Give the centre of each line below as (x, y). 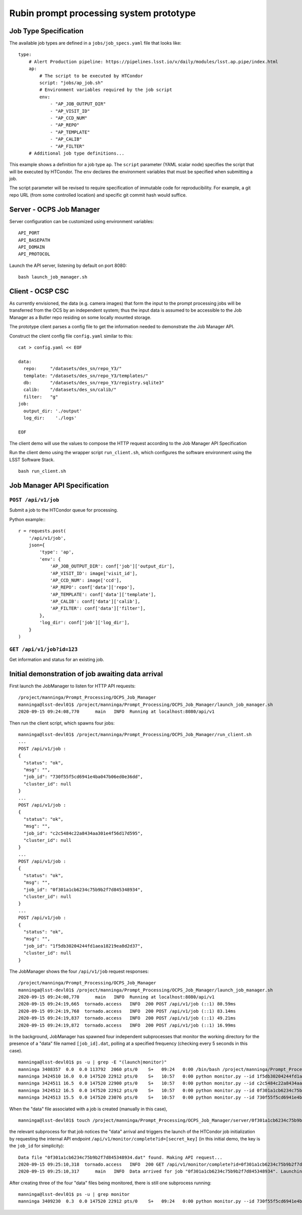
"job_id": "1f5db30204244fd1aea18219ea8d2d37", (83, 946)
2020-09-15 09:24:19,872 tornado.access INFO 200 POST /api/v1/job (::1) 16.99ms (127, 1025)
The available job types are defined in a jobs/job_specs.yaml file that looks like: (95, 43)
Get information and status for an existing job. (57, 660)
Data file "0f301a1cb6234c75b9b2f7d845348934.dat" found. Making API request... (121, 1157)
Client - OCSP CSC (39, 291)
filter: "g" (41, 397)
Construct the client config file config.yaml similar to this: (71, 336)
